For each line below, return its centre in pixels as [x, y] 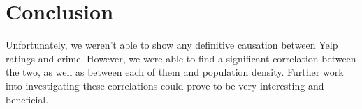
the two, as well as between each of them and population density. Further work [175, 72]
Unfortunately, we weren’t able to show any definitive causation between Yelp [172, 45]
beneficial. [27, 99]
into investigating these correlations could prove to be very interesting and [165, 85]
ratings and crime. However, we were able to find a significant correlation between [181, 58]
